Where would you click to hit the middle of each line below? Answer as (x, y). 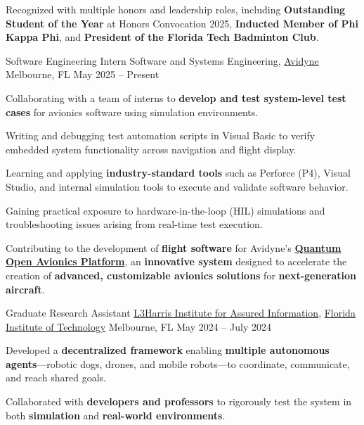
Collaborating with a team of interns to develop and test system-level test (176, 97)
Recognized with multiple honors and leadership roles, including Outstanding (176, 9)
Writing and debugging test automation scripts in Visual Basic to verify (161, 135)
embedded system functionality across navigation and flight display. (151, 149)
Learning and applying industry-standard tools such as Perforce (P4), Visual (178, 173)
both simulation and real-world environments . (116, 415)
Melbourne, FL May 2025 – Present (83, 74)
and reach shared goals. (56, 378)
